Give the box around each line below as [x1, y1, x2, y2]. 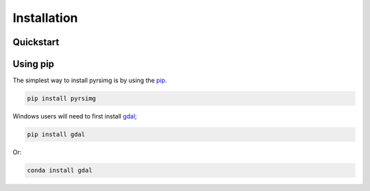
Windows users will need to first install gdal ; [12, 112, 137, 120]
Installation [12, 10, 78, 25]
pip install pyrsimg [27, 94, 96, 103]
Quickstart [12, 36, 60, 48]
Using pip [12, 58, 55, 70]
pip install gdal [27, 131, 86, 138]
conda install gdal [27, 166, 92, 174]
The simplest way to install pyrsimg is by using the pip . [12, 76, 167, 85]
